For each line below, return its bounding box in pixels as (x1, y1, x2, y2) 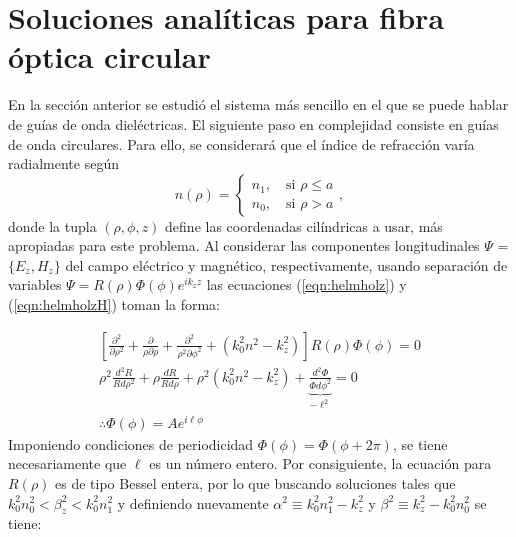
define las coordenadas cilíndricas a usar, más (165, 215, 443, 236)
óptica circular (8, 36, 211, 77)
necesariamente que (8, 453, 127, 474)
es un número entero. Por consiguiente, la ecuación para (149, 453, 492, 474)
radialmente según (8, 153, 119, 174)
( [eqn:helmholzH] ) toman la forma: (8, 294, 221, 315)
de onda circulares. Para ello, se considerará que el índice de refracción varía (8, 133, 475, 154)
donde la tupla (8, 215, 97, 236)
